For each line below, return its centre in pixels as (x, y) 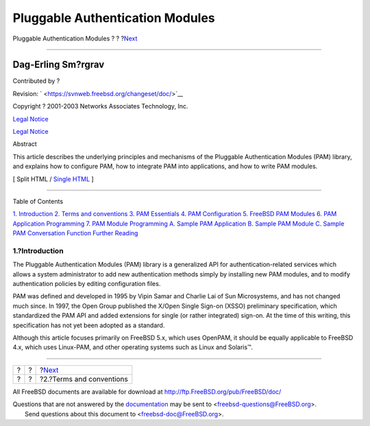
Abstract (25, 144)
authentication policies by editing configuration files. (87, 284)
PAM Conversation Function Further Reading (75, 233)
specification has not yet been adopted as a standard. (89, 325)
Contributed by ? (36, 81)
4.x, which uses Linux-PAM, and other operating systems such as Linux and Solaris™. (133, 347)
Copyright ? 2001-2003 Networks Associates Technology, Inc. (100, 106)
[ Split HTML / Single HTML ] (53, 179)
